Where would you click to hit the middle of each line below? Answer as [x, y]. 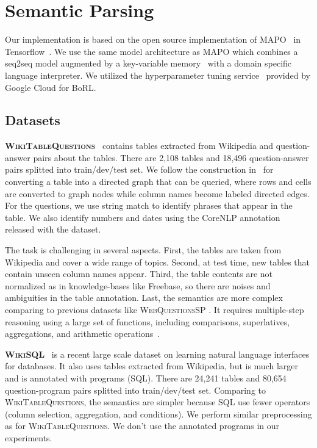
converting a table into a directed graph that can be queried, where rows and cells [158, 182]
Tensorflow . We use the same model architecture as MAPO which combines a [151, 51]
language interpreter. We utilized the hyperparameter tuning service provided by [158, 75]
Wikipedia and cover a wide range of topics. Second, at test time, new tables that [158, 262]
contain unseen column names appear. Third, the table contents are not [139, 274]
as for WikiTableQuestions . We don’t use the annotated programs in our [142, 426]
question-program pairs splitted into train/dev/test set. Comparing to [135, 390]
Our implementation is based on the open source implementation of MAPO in [153, 39]
